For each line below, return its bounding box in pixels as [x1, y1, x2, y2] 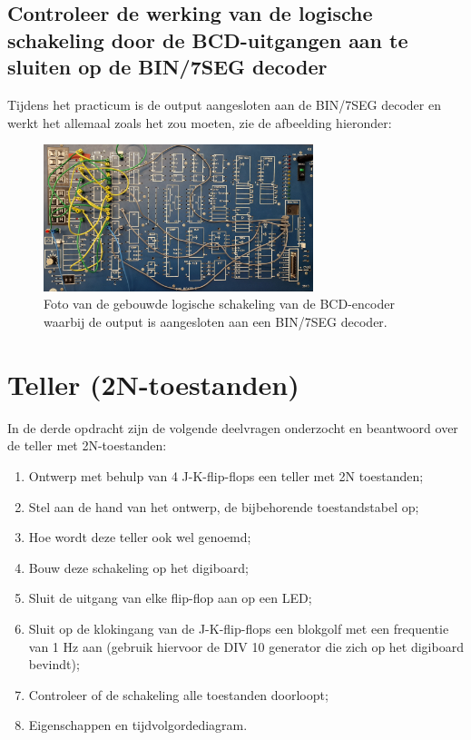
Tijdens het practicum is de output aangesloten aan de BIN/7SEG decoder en [7, 94, 441, 113]
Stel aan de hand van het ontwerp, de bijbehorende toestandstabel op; [28, 497, 419, 516]
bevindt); [28, 655, 80, 674]
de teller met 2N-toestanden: [7, 436, 167, 455]
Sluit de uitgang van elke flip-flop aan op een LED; [28, 588, 312, 607]
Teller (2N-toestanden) [7, 365, 299, 402]
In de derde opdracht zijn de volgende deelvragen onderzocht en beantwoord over [7, 418, 458, 437]
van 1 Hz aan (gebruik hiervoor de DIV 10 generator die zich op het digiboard [28, 636, 464, 656]
